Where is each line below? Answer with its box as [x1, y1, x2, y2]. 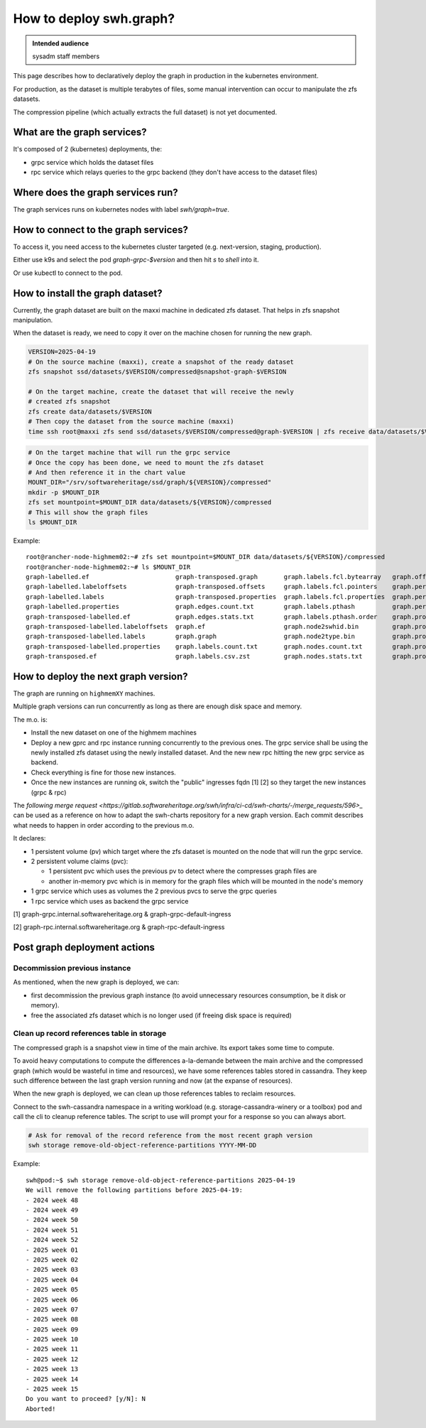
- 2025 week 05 [26, 1286, 79, 1294]
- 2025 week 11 [26, 1345, 79, 1353]
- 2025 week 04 [26, 1275, 79, 1284]
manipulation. [13, 316, 53, 325]
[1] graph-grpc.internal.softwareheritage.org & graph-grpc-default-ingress [13, 909, 231, 918]
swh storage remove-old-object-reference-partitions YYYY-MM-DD [28, 1141, 257, 1150]
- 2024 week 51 [26, 1226, 79, 1234]
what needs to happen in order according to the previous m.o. [13, 821, 195, 829]
